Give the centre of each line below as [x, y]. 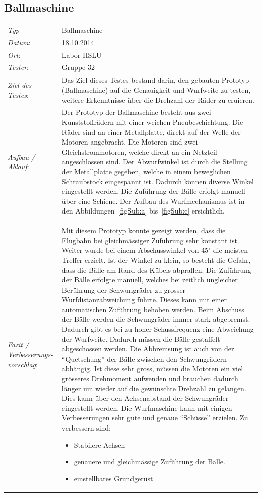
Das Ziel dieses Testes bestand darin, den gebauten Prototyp [155, 80]
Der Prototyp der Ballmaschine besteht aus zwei [136, 112]
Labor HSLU [82, 55]
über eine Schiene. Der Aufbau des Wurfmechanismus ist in [153, 201]
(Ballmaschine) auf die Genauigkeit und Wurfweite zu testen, [156, 89]
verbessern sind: [86, 428]
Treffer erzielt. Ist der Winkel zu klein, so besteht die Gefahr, [156, 260]
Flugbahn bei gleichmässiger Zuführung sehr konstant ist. [150, 240]
